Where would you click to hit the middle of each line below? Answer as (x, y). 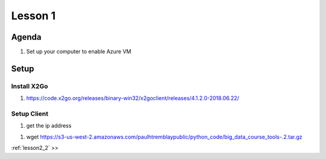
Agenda (26, 37)
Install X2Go (30, 86)
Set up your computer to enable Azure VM (79, 52)
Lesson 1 (34, 16)
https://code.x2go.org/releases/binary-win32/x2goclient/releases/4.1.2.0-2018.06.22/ (133, 98)
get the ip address (49, 126)
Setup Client (30, 113)
